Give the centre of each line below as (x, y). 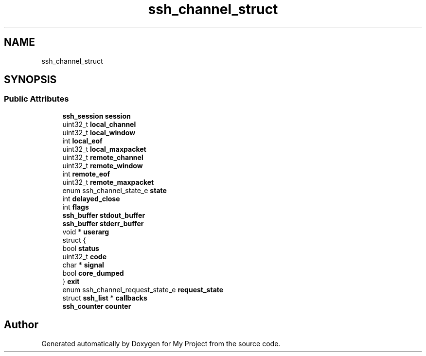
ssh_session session (97, 116)
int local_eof (82, 141)
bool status (81, 248)
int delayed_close (91, 198)
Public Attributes (36, 99)
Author (21, 325)
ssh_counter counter (97, 306)
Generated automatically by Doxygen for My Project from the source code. (161, 343)
